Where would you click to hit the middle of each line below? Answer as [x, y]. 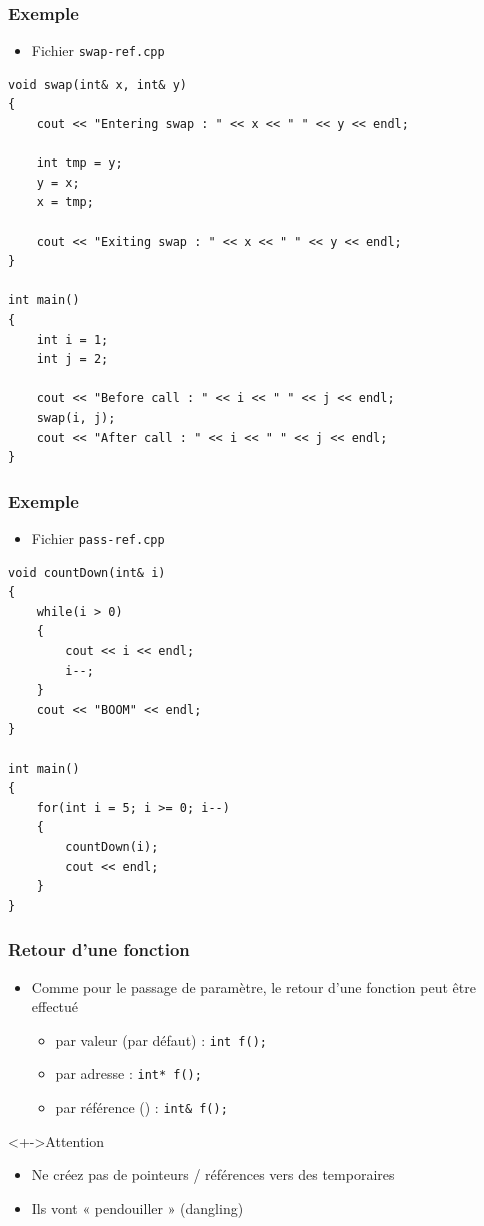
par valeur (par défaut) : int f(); [161, 1039]
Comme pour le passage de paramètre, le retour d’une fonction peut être [253, 986]
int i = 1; [72, 339]
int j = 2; [72, 359]
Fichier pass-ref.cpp [98, 537]
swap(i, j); [76, 417]
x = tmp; [65, 202]
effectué [55, 1006]
